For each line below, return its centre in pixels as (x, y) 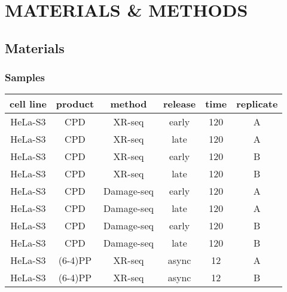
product (75, 104)
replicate (257, 104)
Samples (25, 77)
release (179, 104)
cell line (28, 104)
